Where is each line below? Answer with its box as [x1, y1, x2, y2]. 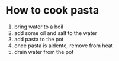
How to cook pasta [5, 4, 99, 17]
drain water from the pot [14, 48, 74, 55]
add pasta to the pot [14, 36, 64, 43]
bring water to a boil [14, 23, 63, 30]
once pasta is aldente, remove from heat [14, 42, 113, 49]
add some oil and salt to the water [14, 29, 97, 36]
